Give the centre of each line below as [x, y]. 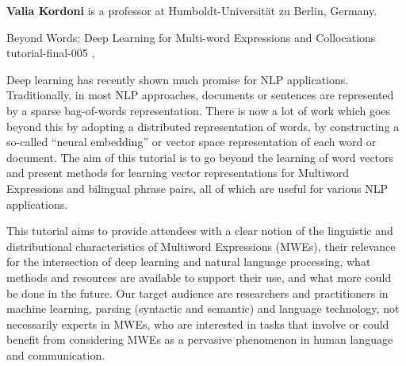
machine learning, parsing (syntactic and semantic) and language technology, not [203, 308]
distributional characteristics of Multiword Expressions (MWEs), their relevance [201, 246]
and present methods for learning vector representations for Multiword [178, 173]
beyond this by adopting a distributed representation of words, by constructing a [203, 126]
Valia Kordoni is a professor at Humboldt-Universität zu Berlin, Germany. [192, 10]
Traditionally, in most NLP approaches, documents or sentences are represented [200, 95]
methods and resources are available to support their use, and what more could [199, 277]
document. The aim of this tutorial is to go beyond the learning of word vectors [200, 157]
